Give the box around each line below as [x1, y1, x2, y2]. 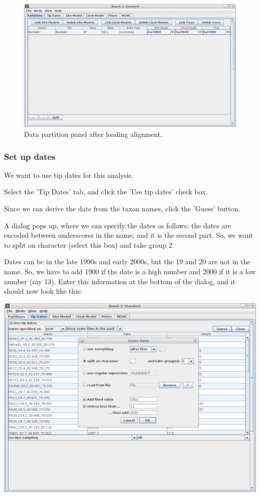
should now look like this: [4, 286, 82, 296]
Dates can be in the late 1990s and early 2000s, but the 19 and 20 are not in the [4, 256, 250, 267]
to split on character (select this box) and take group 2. [4, 239, 174, 250]
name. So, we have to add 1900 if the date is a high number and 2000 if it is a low [4, 266, 256, 277]
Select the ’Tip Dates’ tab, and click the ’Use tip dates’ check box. [4, 186, 208, 197]
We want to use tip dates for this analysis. [4, 169, 133, 180]
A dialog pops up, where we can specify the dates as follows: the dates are [4, 220, 231, 230]
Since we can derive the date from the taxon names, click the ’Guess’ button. [4, 203, 240, 214]
